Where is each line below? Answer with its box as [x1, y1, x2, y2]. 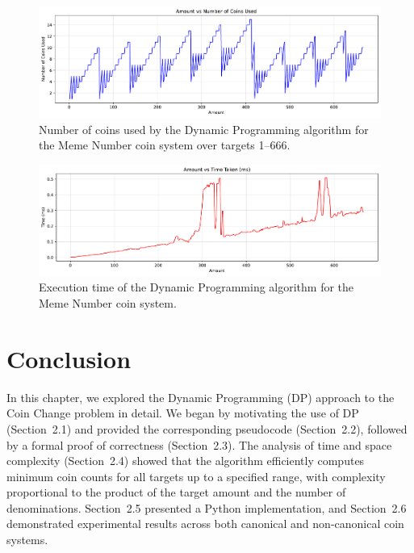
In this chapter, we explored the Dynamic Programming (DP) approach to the [6, 388, 395, 405]
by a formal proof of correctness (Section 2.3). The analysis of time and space [6, 436, 392, 453]
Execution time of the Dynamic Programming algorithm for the [39, 279, 354, 295]
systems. [6, 531, 48, 548]
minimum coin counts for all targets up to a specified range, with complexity [6, 467, 386, 484]
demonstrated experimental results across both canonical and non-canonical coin [6, 515, 404, 532]
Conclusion [6, 341, 132, 375]
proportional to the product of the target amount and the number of [6, 484, 346, 501]
